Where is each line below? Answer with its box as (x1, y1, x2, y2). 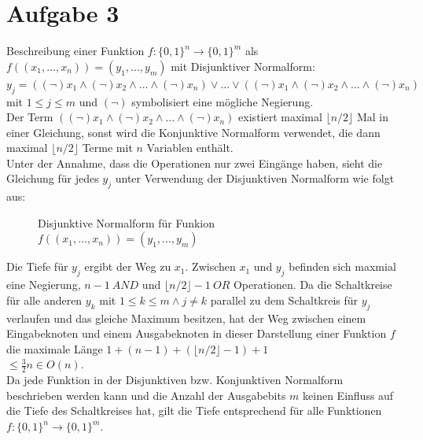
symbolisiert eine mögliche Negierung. (131, 93, 314, 109)
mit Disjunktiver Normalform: (171, 57, 315, 74)
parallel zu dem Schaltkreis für (210, 291, 359, 308)
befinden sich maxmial (289, 258, 396, 275)
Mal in (356, 109, 389, 125)
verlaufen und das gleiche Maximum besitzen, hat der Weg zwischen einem (6, 309, 366, 326)
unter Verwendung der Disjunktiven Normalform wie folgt (115, 170, 395, 187)
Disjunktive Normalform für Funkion (38, 214, 215, 231)
